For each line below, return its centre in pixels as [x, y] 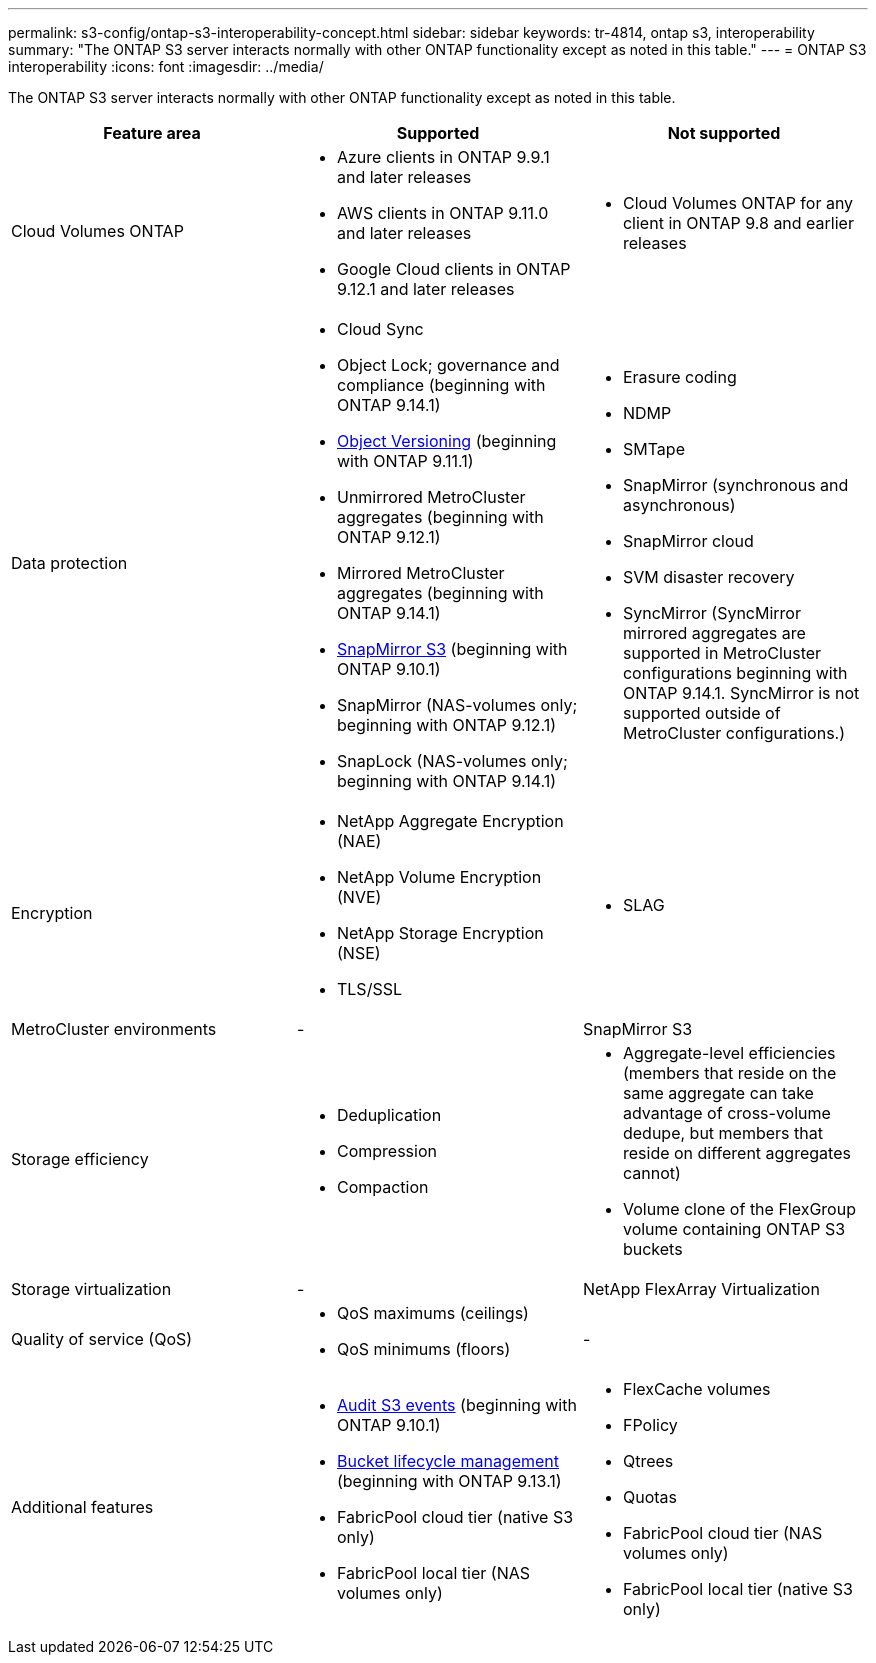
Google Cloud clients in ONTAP [453, 269]
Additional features [82, 1507]
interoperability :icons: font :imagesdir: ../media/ [166, 66]
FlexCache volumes [696, 1389]
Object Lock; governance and [448, 365]
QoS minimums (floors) [423, 1349]
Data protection [69, 563]
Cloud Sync [380, 329]
